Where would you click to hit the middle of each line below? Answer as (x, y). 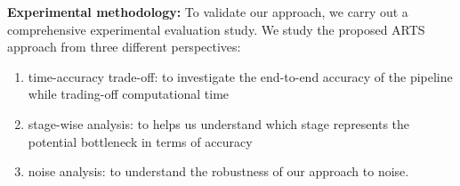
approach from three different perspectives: (124, 47)
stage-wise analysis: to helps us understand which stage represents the (219, 123)
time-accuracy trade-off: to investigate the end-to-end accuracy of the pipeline (240, 76)
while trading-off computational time (129, 94)
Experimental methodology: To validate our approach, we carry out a (208, 12)
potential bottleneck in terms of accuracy (140, 141)
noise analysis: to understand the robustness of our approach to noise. (218, 171)
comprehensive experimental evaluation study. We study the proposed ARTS (216, 29)
